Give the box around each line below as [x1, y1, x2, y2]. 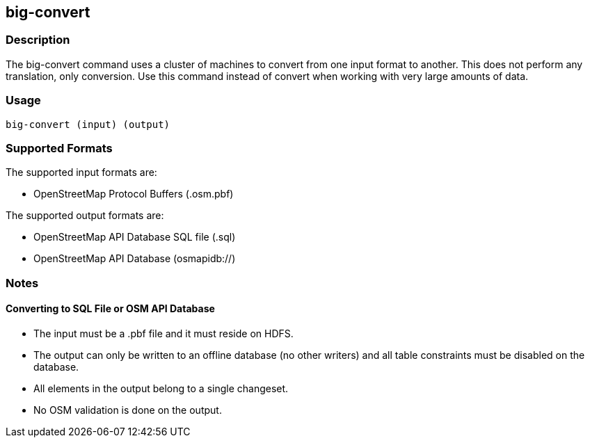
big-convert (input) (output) [6, 118, 170, 130]
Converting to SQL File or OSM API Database [6, 303, 215, 315]
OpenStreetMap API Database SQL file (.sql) [33, 231, 236, 243]
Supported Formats [6, 140, 113, 155]
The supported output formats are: [6, 209, 164, 222]
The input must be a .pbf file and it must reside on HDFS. [33, 327, 294, 339]
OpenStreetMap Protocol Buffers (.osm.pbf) [33, 188, 234, 200]
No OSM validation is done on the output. [33, 403, 222, 416]
